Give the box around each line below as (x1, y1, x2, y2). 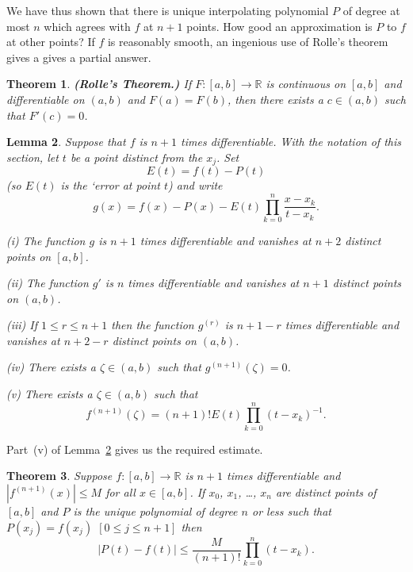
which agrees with (44, 17, 131, 34)
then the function (111, 317, 194, 333)
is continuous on (266, 75, 346, 92)
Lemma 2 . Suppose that (6, 133, 126, 150)
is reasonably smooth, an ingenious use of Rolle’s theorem (107, 33, 388, 50)
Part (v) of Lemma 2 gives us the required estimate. (6, 440, 263, 457)
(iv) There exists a (6, 359, 96, 375)
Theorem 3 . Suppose (6, 467, 113, 484)
